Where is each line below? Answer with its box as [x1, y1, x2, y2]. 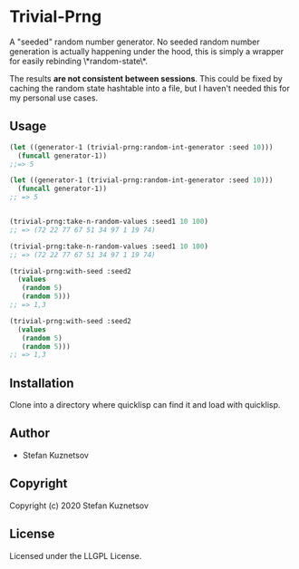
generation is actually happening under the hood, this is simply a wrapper [9, 45, 284, 56]
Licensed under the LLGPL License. [9, 550, 142, 561]
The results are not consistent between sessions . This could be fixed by [9, 72, 283, 83]
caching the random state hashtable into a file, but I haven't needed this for [9, 82, 290, 93]
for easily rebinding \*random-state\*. [9, 55, 148, 66]
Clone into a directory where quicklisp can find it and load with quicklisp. [9, 400, 281, 410]
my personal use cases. [9, 92, 98, 103]
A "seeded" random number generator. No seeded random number [9, 36, 260, 47]
